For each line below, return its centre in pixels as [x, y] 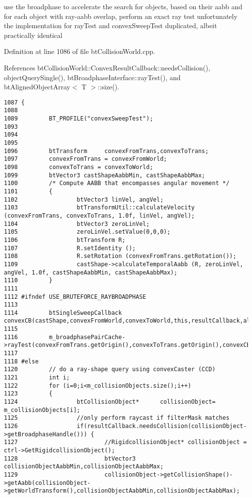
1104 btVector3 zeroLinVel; [77, 224]
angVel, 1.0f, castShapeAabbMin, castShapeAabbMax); [91, 272]
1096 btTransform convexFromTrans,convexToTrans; [106, 151]
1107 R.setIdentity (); [70, 248]
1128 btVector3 [70, 458]
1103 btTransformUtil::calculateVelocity [99, 208]
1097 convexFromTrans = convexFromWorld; [86, 159]
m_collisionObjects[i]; [42, 410]
